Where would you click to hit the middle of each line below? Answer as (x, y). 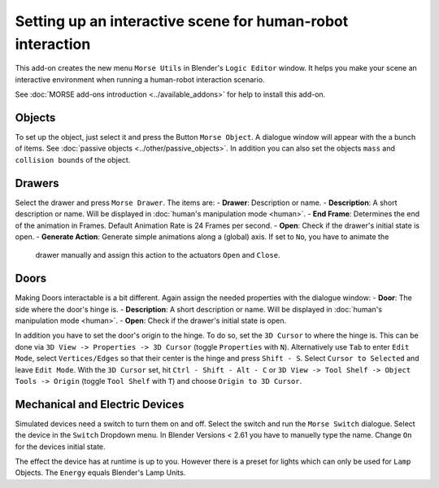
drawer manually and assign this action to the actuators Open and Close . (158, 255)
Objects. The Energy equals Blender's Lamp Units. (100, 473)
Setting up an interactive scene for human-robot (182, 21)
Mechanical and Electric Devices (100, 404)
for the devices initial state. (60, 447)
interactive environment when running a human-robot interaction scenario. (140, 79)
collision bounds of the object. (73, 159)
